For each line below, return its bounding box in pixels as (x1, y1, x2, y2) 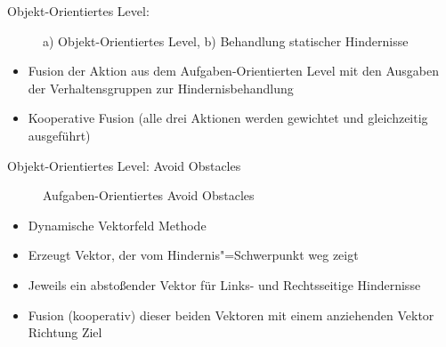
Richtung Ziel (28, 323, 102, 342)
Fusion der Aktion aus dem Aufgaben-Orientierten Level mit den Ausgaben (28, 61, 439, 80)
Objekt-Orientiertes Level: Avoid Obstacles (7, 156, 241, 174)
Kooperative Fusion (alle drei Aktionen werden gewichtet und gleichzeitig (28, 109, 428, 127)
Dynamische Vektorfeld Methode (28, 215, 207, 234)
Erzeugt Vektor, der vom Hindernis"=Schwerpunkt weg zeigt (28, 246, 359, 264)
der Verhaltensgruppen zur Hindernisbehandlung (28, 78, 294, 97)
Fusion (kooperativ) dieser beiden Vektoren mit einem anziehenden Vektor (28, 305, 434, 324)
